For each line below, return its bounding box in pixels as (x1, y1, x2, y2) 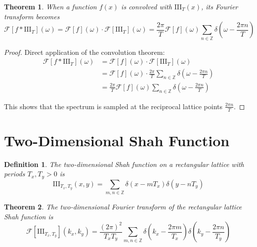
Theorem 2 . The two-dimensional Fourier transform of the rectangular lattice (4, 202, 242, 212)
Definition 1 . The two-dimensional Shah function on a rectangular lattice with (4, 159, 244, 169)
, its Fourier (201, 1, 238, 11)
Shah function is (4, 211, 53, 221)
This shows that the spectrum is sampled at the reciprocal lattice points (4, 101, 223, 111)
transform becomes (4, 11, 60, 21)
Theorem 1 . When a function (4, 1, 97, 11)
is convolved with (121, 1, 172, 11)
